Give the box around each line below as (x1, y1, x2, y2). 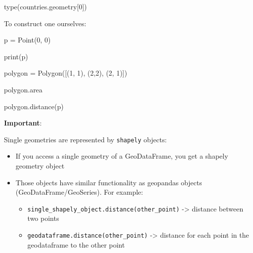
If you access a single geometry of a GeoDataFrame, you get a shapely (15, 151, 228, 161)
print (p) (4, 51, 28, 61)
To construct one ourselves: (4, 18, 86, 28)
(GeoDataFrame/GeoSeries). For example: (15, 187, 143, 197)
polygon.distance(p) (4, 101, 64, 111)
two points (27, 213, 59, 223)
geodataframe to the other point (27, 239, 125, 250)
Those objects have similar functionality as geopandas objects (15, 177, 202, 187)
